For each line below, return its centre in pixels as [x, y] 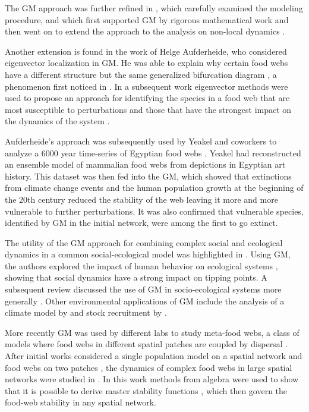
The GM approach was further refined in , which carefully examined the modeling [154, 8]
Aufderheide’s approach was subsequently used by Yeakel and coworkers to [141, 141]
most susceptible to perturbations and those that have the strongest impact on [148, 109]
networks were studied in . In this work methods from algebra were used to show [152, 379]
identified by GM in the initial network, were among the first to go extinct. [141, 223]
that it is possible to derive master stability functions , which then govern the [146, 390]
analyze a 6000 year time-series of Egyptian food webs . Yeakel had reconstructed [153, 152]
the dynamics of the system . [57, 121]
